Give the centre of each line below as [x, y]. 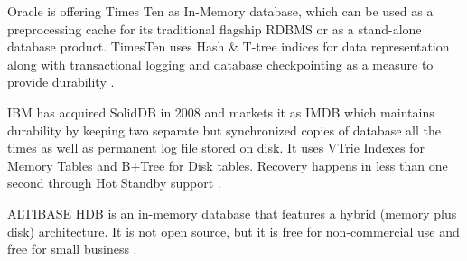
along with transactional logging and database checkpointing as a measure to [220, 64]
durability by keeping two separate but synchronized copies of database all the [224, 130]
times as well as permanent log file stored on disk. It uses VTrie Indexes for [216, 148]
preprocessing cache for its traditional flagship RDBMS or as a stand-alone [215, 28]
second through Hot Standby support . [114, 183]
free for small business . [72, 249]
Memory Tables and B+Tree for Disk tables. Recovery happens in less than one [228, 165]
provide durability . [61, 82]
